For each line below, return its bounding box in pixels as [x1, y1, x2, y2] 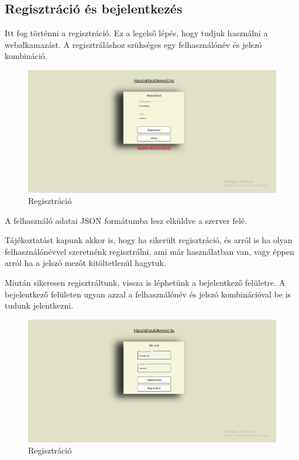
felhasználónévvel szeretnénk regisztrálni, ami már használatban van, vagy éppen [5, 245, 294, 257]
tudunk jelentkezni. [5, 299, 74, 312]
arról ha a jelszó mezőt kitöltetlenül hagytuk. [5, 257, 166, 269]
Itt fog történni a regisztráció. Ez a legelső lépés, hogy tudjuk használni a [5, 27, 268, 39]
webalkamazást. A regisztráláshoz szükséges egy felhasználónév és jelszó [5, 38, 262, 50]
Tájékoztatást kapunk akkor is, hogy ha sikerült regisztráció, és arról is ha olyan [5, 234, 293, 246]
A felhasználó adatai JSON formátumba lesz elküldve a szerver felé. [5, 214, 247, 226]
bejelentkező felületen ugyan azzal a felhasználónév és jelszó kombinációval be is [5, 288, 291, 300]
